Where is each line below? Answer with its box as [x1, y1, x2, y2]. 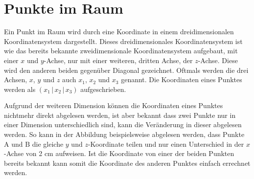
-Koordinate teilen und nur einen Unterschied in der [88, 138, 244, 149]
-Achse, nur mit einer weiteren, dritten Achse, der [44, 55, 193, 65]
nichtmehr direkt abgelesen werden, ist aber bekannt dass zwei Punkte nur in [4, 110, 236, 120]
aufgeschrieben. [80, 84, 126, 94]
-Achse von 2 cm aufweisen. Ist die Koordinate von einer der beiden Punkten [4, 148, 234, 158]
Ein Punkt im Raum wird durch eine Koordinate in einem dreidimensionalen [4, 26, 234, 37]
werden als [4, 84, 36, 94]
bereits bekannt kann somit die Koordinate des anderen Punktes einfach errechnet [4, 157, 251, 168]
